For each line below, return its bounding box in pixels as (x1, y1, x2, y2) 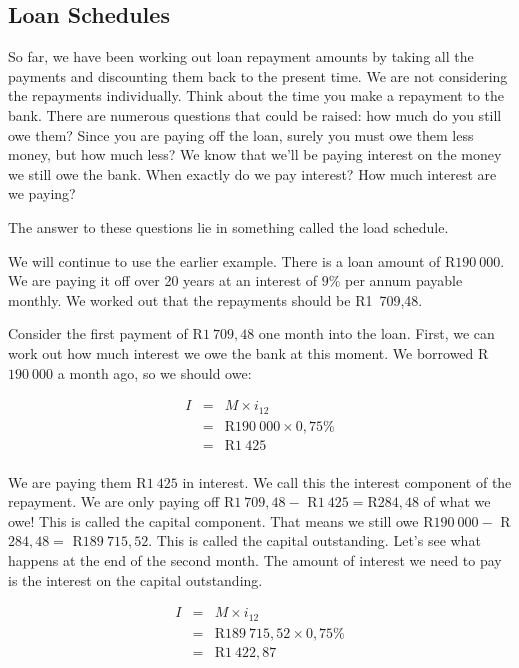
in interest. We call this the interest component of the (182, 471, 512, 492)
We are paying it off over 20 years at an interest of (8, 270, 318, 291)
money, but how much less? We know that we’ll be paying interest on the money (8, 144, 502, 165)
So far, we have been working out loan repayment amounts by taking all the (8, 46, 474, 67)
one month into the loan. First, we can (258, 323, 495, 344)
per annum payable (345, 270, 463, 291)
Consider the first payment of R (8, 323, 203, 344)
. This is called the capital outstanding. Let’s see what (148, 530, 481, 551)
